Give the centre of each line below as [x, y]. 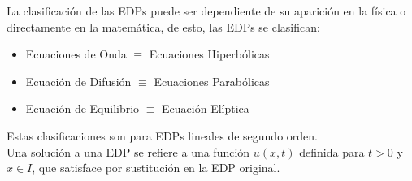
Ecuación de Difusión [78, 81]
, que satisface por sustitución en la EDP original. [156, 168]
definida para [332, 151]
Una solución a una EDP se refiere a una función [128, 151]
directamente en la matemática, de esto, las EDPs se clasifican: [163, 26]
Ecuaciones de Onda [76, 54]
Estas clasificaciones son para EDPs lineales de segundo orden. [162, 135]
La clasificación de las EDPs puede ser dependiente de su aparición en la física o [206, 11]
